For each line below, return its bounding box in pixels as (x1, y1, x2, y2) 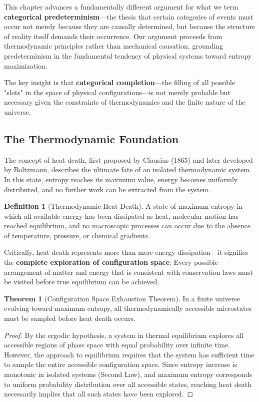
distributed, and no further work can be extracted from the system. (4, 184, 211, 194)
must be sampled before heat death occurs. (4, 313, 135, 323)
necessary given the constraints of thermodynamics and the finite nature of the (4, 97, 245, 107)
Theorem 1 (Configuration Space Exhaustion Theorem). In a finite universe (4, 293, 240, 303)
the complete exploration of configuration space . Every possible (4, 257, 218, 267)
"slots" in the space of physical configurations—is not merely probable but (4, 87, 230, 97)
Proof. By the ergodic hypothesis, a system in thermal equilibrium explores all (4, 329, 244, 340)
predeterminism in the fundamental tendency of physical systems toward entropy (4, 50, 252, 61)
